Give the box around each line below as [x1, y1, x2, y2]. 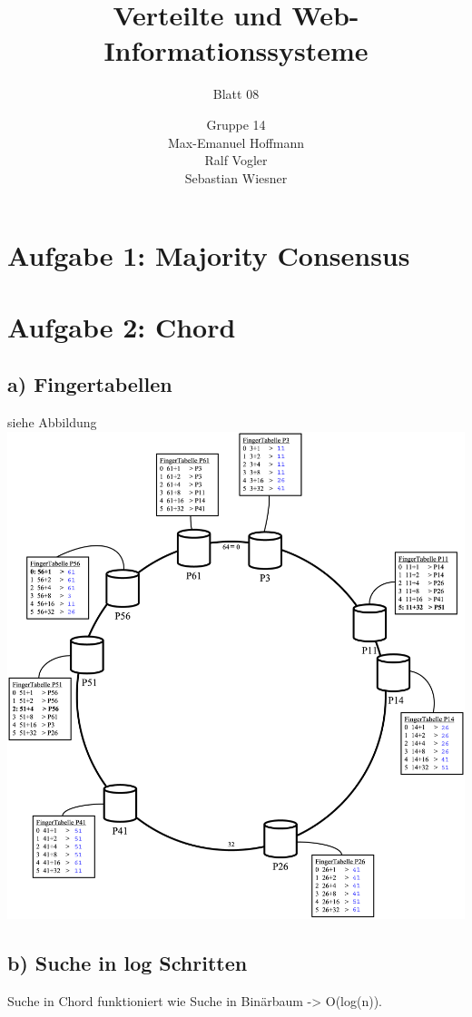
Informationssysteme [103, 32, 369, 69]
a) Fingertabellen [7, 370, 172, 398]
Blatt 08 [212, 84, 260, 103]
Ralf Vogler [204, 151, 268, 170]
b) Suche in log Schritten [7, 949, 248, 977]
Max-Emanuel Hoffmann [168, 132, 304, 152]
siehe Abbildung [7, 413, 97, 432]
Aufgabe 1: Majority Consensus [7, 237, 410, 274]
